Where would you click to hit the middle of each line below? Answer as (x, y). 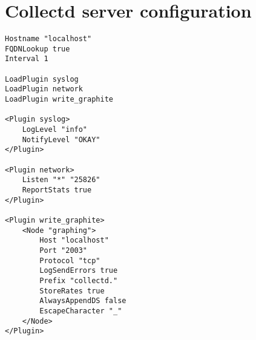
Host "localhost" (74, 240)
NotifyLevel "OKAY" (61, 139)
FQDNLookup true (38, 49)
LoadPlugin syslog (42, 79)
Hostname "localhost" (48, 39)
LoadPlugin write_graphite (59, 100)
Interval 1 (27, 59)
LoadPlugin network (44, 89)
